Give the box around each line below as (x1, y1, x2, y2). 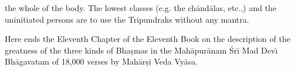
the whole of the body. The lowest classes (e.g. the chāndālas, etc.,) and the (5, 2, 277, 13)
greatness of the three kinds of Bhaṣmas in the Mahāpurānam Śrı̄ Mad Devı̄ (5, 44, 278, 56)
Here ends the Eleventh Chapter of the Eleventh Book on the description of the (5, 33, 290, 45)
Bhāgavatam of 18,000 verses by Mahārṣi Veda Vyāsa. (5, 55, 198, 68)
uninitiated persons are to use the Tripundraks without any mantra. (5, 13, 249, 25)
